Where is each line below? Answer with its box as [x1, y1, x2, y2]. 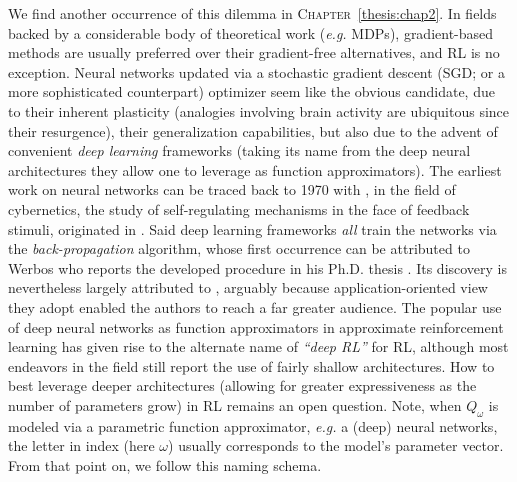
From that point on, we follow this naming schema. [8, 454, 322, 475]
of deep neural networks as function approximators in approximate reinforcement [8, 316, 504, 337]
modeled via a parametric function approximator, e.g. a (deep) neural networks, [8, 415, 498, 436]
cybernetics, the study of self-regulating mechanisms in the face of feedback [8, 198, 470, 219]
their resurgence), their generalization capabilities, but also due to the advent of [8, 120, 498, 141]
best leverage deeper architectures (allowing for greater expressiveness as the [8, 375, 477, 396]
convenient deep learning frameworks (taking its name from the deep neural [8, 140, 471, 161]
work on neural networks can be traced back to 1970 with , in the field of [8, 179, 456, 200]
